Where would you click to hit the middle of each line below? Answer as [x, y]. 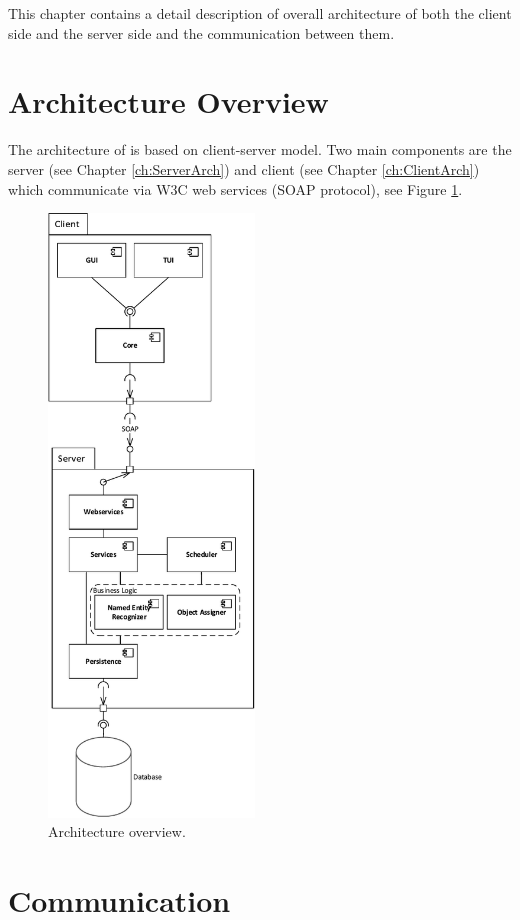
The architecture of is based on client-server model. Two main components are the [260, 149]
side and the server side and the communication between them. [201, 32]
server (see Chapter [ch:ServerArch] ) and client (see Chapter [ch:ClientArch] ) [244, 168]
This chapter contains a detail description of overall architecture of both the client [260, 13]
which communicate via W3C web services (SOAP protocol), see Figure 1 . [235, 188]
